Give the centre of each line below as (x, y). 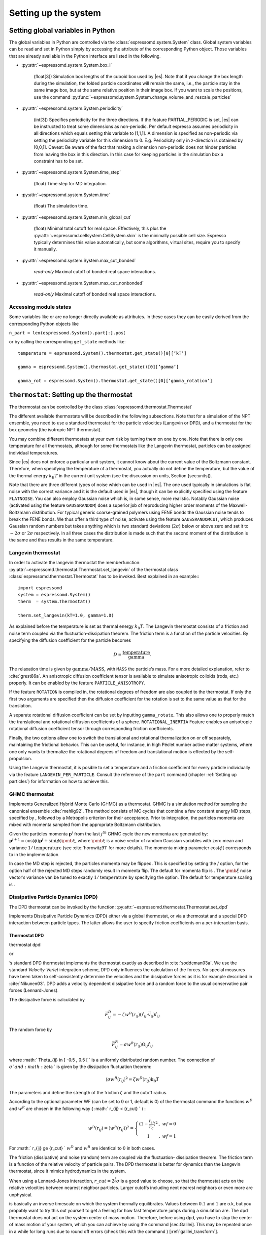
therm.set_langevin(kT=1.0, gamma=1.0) (66, 616)
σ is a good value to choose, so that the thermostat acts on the (180, 1181)
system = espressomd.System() (54, 595)
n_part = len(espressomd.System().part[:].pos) (68, 333)
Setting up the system (55, 13)
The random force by (31, 1029)
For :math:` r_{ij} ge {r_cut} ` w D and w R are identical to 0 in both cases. (82, 1148)
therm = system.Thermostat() (54, 602)
